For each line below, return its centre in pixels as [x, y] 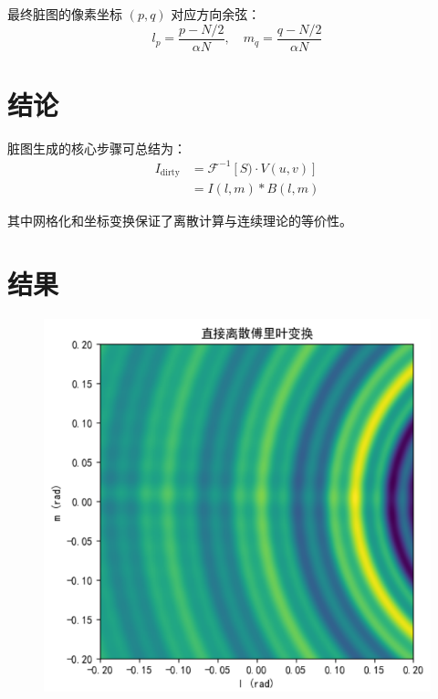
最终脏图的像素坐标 [65, 14]
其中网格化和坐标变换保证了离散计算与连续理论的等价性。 [180, 221]
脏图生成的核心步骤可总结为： [97, 148]
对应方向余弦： [216, 14]
